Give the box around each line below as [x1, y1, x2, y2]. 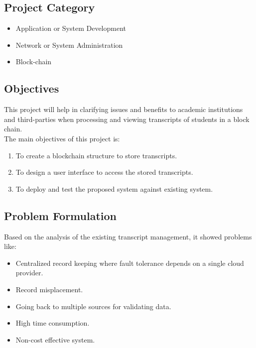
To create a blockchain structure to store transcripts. [15, 150, 177, 160]
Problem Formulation [4, 208, 117, 223]
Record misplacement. [15, 284, 83, 294]
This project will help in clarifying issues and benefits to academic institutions [4, 104, 243, 115]
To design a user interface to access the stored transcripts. [15, 167, 193, 177]
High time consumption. [15, 318, 90, 328]
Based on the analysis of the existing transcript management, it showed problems [4, 231, 252, 241]
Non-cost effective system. [15, 334, 95, 345]
